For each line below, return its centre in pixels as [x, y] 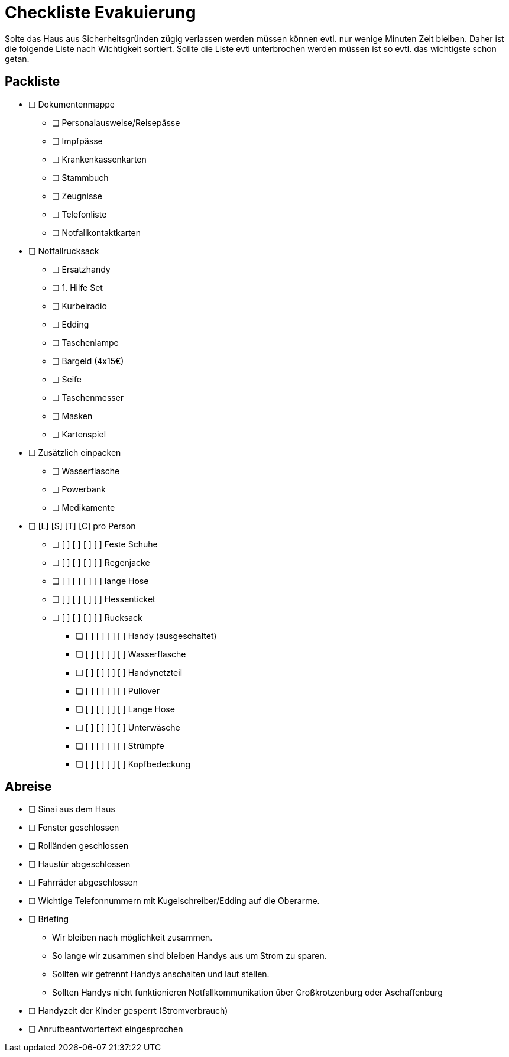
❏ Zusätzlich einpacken [75, 452]
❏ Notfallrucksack [64, 251]
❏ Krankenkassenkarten [99, 159]
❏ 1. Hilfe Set [77, 287]
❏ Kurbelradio [80, 306]
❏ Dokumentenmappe [72, 104]
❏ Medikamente [84, 507]
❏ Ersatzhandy [81, 269]
